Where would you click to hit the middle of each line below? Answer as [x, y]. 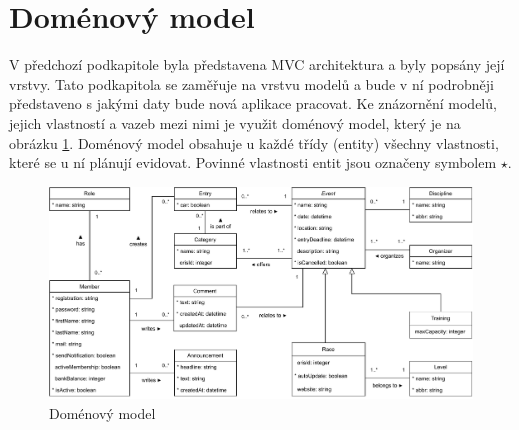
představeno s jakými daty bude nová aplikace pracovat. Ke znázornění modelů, [253, 103]
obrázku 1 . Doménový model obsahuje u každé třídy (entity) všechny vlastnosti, [254, 142]
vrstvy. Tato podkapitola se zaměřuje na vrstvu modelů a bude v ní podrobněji [252, 83]
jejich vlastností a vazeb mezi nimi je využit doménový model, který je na [235, 122]
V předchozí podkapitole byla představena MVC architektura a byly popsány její [257, 64]
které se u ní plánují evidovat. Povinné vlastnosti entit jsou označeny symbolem [253, 162]
